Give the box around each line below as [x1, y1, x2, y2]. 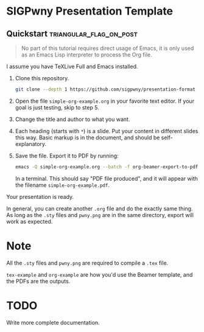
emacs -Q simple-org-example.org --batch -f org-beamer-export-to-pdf [15, 164, 199, 170]
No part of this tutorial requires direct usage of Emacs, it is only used [21, 44, 194, 52]
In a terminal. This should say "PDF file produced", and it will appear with [15, 175, 198, 182]
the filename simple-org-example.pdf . [15, 181, 110, 188]
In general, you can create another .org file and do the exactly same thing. [6, 205, 193, 212]
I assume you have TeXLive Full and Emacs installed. [6, 63, 138, 70]
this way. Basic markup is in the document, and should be [15, 134, 160, 141]
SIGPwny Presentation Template [6, 4, 174, 18]
